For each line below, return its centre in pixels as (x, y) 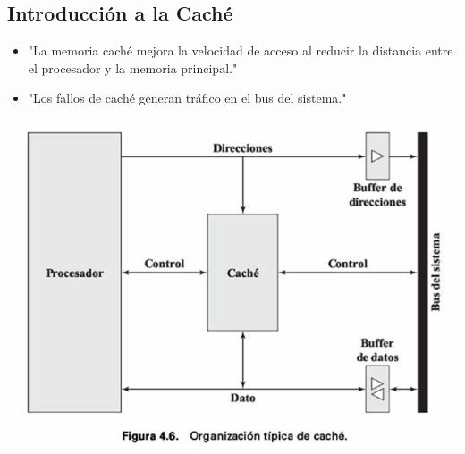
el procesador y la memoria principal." (133, 67)
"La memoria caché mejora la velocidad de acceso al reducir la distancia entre (241, 50)
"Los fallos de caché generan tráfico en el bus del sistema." (187, 98)
